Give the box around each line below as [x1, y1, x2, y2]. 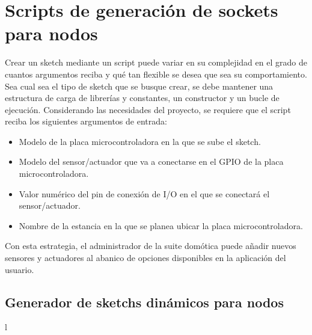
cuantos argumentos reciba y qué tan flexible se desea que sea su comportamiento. [5, 67, 307, 80]
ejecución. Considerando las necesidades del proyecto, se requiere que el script [5, 103, 291, 115]
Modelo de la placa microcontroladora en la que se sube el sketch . [19, 135, 261, 147]
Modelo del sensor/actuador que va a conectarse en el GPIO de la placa [19, 155, 284, 168]
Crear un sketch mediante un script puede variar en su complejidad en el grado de [5, 56, 307, 69]
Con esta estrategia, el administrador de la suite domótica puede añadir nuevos [5, 239, 296, 252]
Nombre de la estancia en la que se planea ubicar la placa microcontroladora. [19, 219, 303, 232]
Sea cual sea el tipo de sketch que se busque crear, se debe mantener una [5, 79, 274, 92]
